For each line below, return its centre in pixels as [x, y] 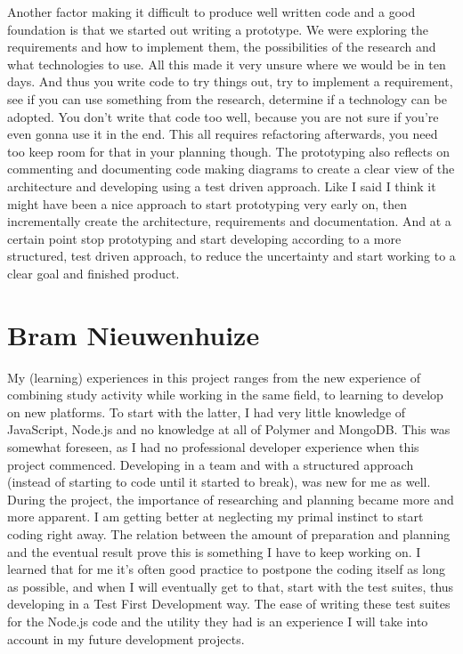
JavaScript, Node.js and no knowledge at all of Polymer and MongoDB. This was [229, 429]
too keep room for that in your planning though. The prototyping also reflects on [229, 151]
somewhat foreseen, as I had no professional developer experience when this [213, 447]
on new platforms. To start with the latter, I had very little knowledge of [207, 412]
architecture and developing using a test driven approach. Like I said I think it [222, 186]
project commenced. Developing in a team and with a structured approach [211, 464]
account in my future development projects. [126, 638]
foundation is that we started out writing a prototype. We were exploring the [218, 29]
